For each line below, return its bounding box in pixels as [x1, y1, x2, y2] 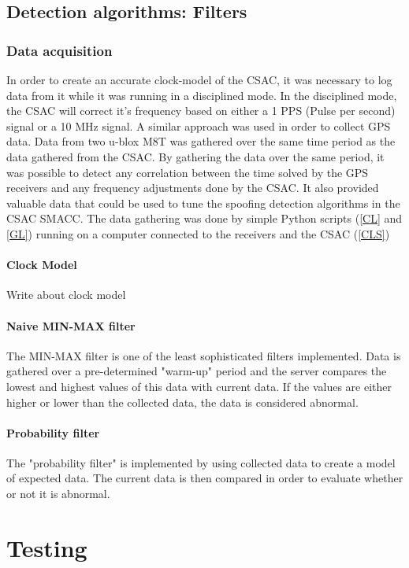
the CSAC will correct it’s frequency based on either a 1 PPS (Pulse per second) [6, 102, 396, 119]
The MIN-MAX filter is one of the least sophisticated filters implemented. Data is [6, 347, 401, 363]
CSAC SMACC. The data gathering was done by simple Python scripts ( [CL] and [6, 210, 403, 227]
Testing [6, 531, 87, 563]
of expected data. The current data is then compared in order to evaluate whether [6, 470, 403, 486]
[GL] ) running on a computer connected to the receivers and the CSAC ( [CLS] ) [6, 225, 390, 242]
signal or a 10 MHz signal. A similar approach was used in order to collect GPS [6, 117, 391, 134]
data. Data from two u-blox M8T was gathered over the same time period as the [6, 133, 396, 149]
